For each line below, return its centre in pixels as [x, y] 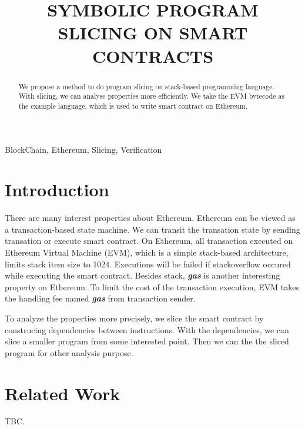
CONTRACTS [153, 56]
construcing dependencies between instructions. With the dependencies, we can [147, 329]
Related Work [63, 393]
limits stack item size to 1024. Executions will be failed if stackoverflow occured [148, 264]
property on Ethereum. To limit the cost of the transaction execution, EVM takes [152, 286]
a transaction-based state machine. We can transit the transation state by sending [152, 229]
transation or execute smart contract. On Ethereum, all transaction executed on [149, 241]
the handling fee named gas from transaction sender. [100, 298]
